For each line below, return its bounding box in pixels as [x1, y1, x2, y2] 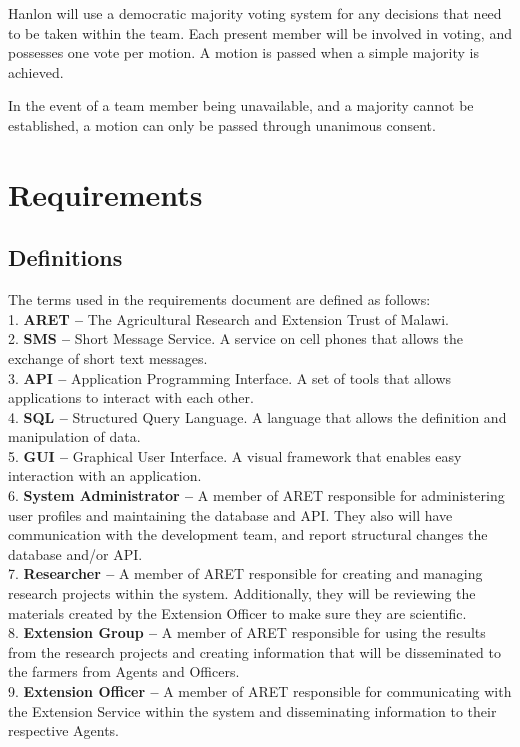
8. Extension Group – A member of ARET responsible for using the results [8, 622, 486, 643]
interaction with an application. [8, 465, 202, 486]
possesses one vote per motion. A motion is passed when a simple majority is [8, 42, 479, 63]
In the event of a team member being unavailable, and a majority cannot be [8, 95, 474, 116]
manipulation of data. [8, 426, 141, 447]
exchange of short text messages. [8, 347, 208, 368]
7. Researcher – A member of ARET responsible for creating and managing [8, 563, 483, 584]
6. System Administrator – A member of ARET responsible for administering [8, 485, 505, 506]
